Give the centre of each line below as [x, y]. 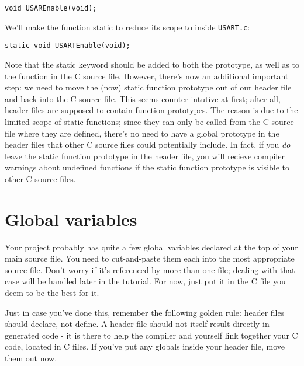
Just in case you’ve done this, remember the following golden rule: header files [145, 312]
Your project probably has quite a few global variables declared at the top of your [151, 247]
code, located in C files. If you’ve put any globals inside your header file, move [145, 346]
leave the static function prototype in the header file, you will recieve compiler [145, 156]
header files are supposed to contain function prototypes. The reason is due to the [151, 110]
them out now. [31, 358]
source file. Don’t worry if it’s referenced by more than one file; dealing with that [150, 269]
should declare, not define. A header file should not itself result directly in [137, 324]
